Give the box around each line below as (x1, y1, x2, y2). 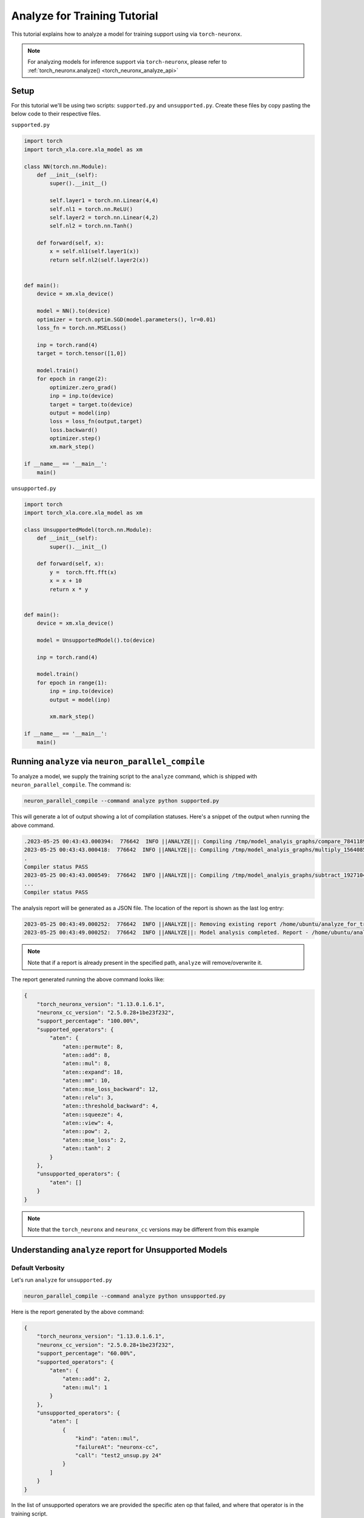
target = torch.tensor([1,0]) (36, 350, 127, 357)
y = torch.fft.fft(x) (49, 568, 118, 576)
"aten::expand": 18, (62, 1069, 124, 1075)
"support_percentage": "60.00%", (36, 1350, 136, 1357)
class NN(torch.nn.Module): (24, 163, 107, 170)
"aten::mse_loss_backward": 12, (62, 1086, 159, 1092)
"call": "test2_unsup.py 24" (75, 1452, 162, 1458)
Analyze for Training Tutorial (11, 9, 158, 22)
